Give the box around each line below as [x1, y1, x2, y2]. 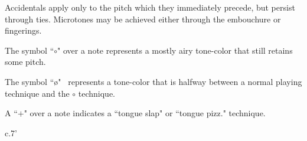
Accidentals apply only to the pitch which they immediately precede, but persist [5, 1, 295, 13]
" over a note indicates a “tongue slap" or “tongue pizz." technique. [24, 107, 266, 119]
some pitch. [5, 55, 46, 68]
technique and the [5, 87, 70, 99]
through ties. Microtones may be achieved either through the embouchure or [5, 12, 281, 25]
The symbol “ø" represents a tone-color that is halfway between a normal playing [5, 75, 302, 87]
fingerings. [5, 24, 42, 37]
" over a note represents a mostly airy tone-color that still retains [57, 44, 293, 56]
